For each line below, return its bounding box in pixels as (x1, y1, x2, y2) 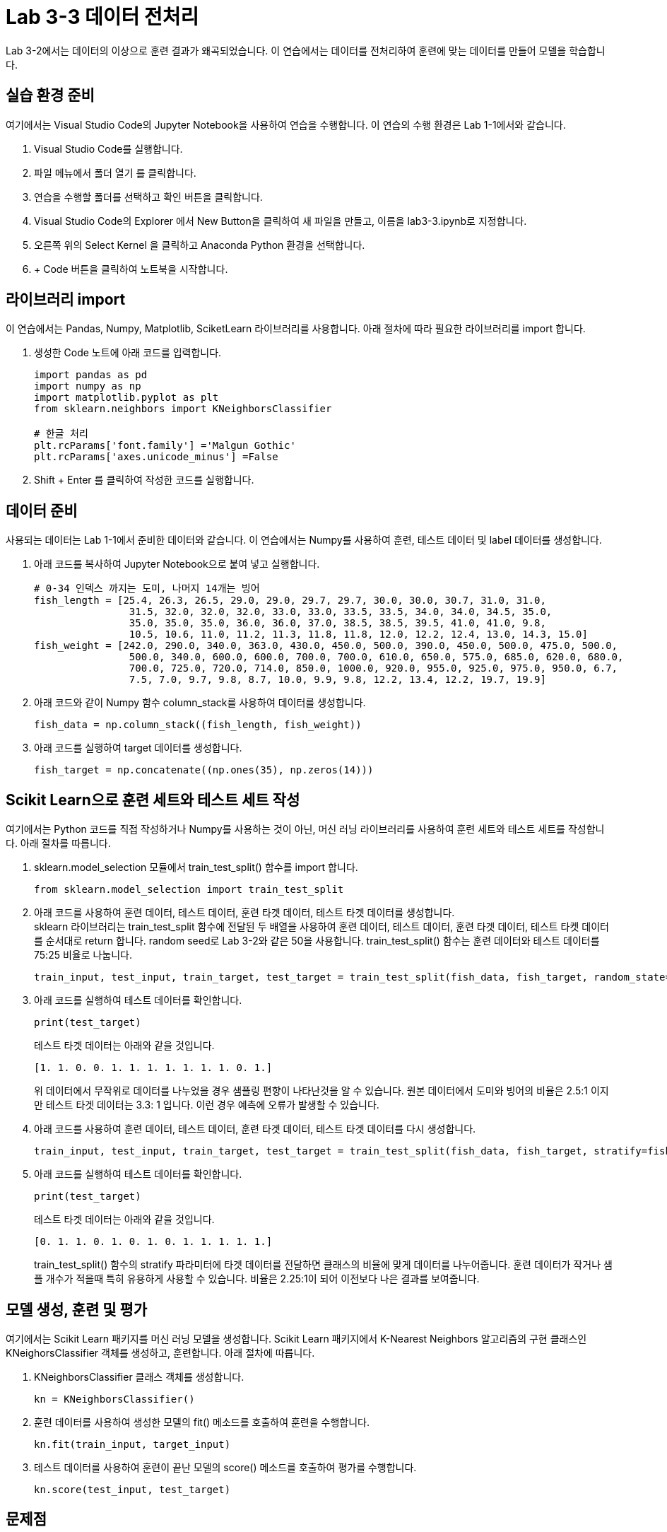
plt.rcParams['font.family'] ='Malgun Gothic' (34, 440, 296, 452)
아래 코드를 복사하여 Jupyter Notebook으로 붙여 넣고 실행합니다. (34, 558, 320, 571)
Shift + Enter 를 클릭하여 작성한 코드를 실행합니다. (34, 474, 254, 486)
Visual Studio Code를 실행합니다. (34, 142, 183, 155)
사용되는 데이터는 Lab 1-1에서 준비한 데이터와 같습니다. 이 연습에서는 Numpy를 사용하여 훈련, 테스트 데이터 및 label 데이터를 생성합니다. (6, 534, 602, 546)
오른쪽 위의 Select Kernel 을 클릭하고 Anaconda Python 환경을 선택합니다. (34, 238, 365, 251)
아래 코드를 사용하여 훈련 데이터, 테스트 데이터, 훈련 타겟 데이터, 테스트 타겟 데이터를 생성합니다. (34, 906, 455, 919)
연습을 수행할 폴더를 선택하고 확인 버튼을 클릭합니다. (34, 190, 263, 203)
